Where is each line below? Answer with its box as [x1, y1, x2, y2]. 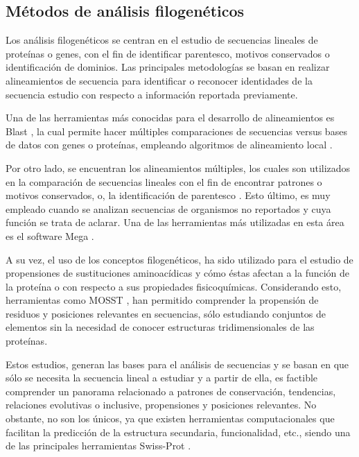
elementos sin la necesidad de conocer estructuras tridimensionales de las [6, 320, 315, 334]
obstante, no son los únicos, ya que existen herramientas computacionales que [6, 411, 335, 426]
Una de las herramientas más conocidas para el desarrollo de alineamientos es [6, 110, 335, 125]
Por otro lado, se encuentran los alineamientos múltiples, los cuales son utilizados [6, 160, 351, 175]
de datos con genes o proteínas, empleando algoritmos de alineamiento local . [6, 137, 333, 152]
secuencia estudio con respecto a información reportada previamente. [6, 87, 298, 101]
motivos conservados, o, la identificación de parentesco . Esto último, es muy [6, 188, 331, 202]
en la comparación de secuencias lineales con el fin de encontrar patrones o [6, 174, 322, 189]
